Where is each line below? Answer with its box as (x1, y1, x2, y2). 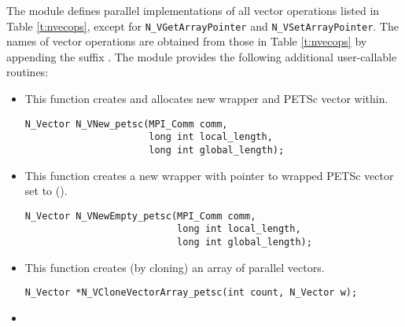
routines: (6, 64, 49, 80)
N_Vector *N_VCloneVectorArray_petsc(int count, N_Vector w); (24, 287, 358, 299)
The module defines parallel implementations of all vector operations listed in (6, 2, 380, 18)
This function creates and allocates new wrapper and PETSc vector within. (24, 90, 388, 107)
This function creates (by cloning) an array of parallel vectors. (24, 259, 325, 275)
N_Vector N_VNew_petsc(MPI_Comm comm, (24, 118, 228, 130)
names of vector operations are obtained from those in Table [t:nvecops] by (6, 33, 367, 50)
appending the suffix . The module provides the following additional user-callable (6, 48, 397, 64)
